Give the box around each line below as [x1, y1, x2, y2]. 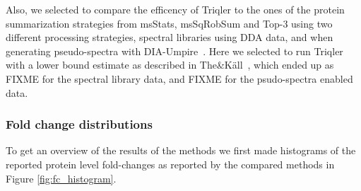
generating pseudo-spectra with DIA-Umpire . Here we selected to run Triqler [6, 43, 343, 58]
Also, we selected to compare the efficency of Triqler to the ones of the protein [6, 2, 345, 16]
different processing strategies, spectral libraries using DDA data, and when [6, 30, 333, 45]
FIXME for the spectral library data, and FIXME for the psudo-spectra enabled [6, 71, 353, 86]
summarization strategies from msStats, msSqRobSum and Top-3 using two [6, 16, 333, 30]
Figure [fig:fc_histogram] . [6, 170, 117, 185]
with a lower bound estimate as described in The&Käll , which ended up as [6, 57, 334, 72]
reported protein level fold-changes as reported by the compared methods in [6, 156, 335, 171]
